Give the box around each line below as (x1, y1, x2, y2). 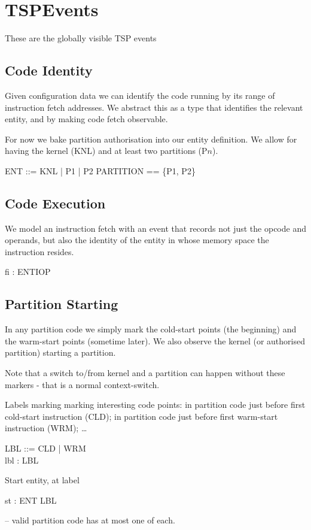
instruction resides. (5, 245, 74, 258)
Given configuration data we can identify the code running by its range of (5, 89, 275, 101)
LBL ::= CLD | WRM (5, 442, 86, 455)
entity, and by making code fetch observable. (5, 113, 168, 125)
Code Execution (5, 193, 106, 212)
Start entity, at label (5, 474, 80, 486)
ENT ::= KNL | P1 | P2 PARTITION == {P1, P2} (5, 164, 196, 177)
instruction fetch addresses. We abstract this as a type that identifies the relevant (5, 101, 303, 113)
